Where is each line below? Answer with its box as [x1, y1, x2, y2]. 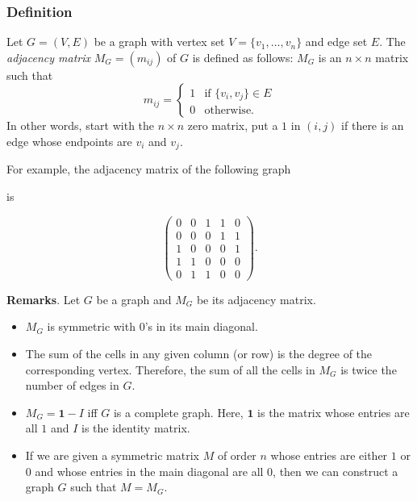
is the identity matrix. [81, 420, 190, 436]
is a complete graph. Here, [113, 403, 244, 420]
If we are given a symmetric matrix [25, 447, 200, 464]
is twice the [340, 361, 397, 378]
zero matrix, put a [187, 117, 278, 134]
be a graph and [96, 290, 172, 307]
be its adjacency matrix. [196, 290, 316, 307]
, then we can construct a [273, 462, 398, 479]
